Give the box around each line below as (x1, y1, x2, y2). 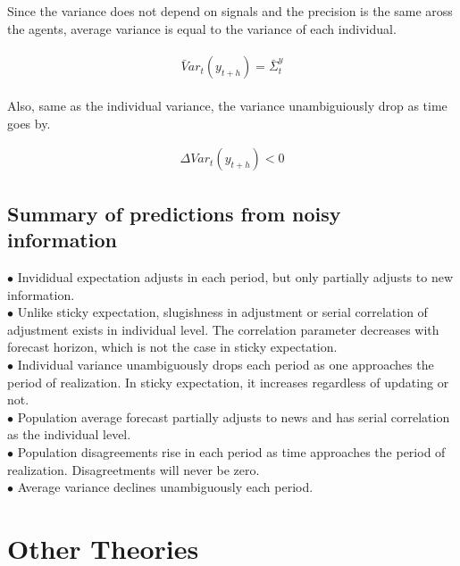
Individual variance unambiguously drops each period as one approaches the (17, 355, 434, 374)
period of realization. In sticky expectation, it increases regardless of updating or (7, 372, 449, 391)
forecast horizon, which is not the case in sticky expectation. (7, 337, 338, 356)
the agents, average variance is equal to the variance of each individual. (7, 19, 397, 37)
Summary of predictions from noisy (7, 199, 341, 227)
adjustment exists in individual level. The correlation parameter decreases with (7, 320, 439, 338)
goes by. (7, 113, 51, 132)
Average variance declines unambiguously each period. (17, 478, 314, 496)
